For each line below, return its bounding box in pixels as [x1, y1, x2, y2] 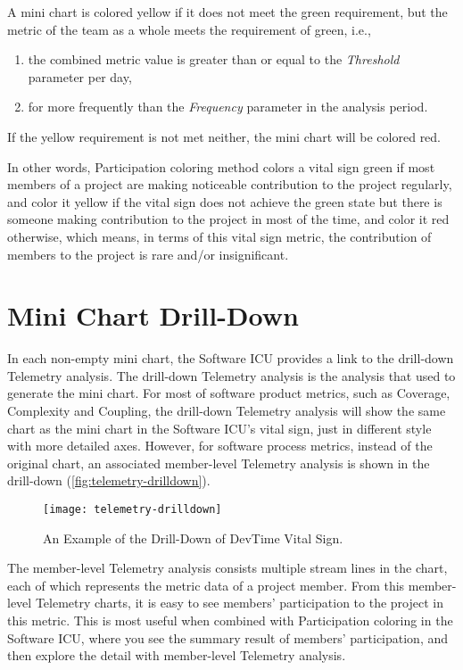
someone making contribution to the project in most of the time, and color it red [7, 210, 450, 228]
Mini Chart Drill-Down [7, 297, 299, 334]
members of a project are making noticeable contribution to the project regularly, [7, 175, 452, 194]
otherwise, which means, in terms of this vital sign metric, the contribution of [7, 227, 432, 245]
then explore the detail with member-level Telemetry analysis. [7, 646, 346, 665]
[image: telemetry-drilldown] [43, 503, 222, 516]
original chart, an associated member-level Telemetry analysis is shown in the [7, 453, 430, 472]
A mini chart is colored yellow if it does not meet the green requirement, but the [7, 3, 448, 21]
